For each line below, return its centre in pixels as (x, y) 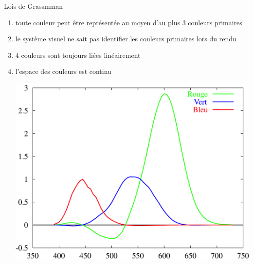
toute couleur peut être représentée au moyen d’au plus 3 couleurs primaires (129, 22)
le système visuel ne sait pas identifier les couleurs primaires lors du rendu (126, 39)
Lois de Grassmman (34, 6)
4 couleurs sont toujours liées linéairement (78, 55)
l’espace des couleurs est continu (63, 71)
